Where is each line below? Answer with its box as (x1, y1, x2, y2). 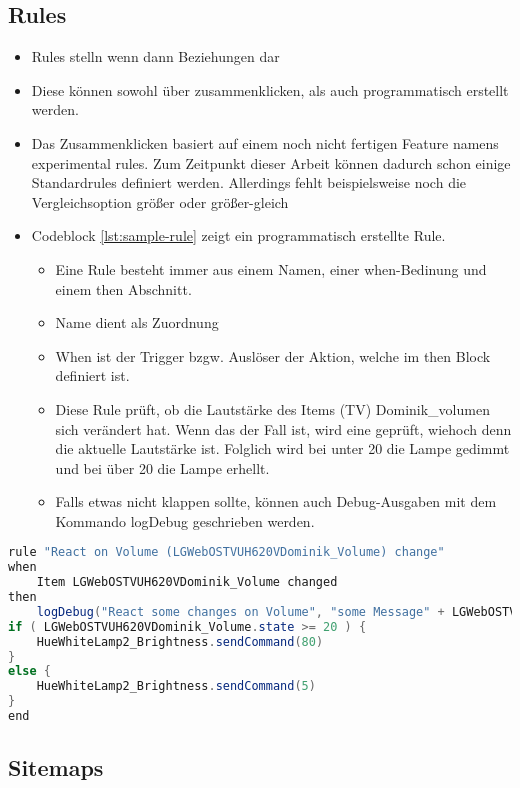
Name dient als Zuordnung (55, 312, 219, 333)
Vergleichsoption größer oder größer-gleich (31, 191, 289, 212)
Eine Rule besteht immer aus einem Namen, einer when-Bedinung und (55, 258, 487, 279)
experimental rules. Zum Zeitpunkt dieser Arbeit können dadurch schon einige (31, 152, 511, 173)
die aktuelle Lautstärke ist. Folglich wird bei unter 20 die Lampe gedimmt (55, 438, 510, 459)
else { (8, 664, 51, 679)
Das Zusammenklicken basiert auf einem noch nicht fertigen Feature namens (31, 132, 499, 153)
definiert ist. (55, 365, 130, 386)
